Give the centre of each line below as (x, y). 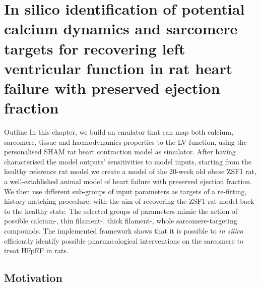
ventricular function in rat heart (118, 68)
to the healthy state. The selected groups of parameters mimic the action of (121, 211)
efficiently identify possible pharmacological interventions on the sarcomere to (124, 240)
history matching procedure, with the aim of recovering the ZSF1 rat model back (129, 201)
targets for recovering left (95, 48)
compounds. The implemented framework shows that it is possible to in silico (124, 231)
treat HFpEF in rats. (36, 250)
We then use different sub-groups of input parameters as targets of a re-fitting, (125, 191)
